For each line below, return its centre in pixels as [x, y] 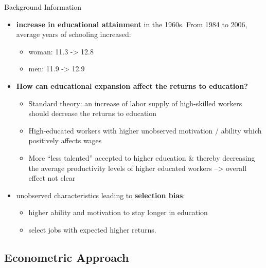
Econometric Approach [67, 257]
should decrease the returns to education [93, 113]
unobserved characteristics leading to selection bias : [101, 195]
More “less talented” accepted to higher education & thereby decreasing [142, 157]
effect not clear [52, 178]
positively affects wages [65, 140]
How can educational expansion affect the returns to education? [132, 85]
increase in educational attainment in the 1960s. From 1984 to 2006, [132, 24]
